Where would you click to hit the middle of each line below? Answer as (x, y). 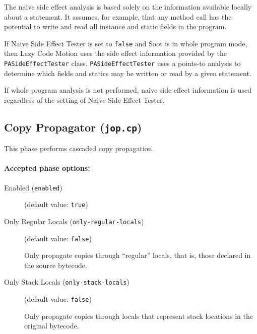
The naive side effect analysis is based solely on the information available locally (128, 7)
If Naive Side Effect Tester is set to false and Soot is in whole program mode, (126, 43)
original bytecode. (52, 326)
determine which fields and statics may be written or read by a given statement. (128, 73)
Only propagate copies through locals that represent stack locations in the (139, 316)
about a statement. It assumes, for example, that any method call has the (118, 16)
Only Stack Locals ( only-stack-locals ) (67, 282)
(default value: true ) (56, 204)
